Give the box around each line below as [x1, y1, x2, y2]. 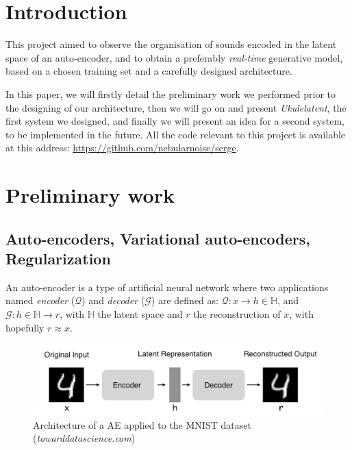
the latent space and [97, 307, 183, 321]
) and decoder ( [81, 293, 145, 308]
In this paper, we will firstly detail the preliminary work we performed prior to [5, 86, 336, 101]
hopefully [5, 320, 45, 334]
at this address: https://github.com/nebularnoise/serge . [5, 140, 239, 155]
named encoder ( [5, 293, 75, 308]
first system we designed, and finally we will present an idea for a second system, [5, 114, 344, 128]
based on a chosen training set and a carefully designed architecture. [5, 64, 292, 78]
